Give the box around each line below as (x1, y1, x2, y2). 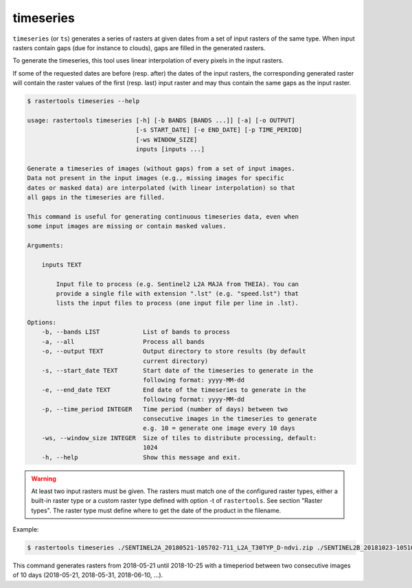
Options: (27, 318, 57, 327)
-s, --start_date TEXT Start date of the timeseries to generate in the (41, 367, 314, 375)
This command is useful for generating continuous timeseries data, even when (27, 213, 299, 220)
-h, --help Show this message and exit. (41, 453, 241, 461)
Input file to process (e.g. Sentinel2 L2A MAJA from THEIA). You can (56, 280, 299, 288)
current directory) (143, 357, 209, 364)
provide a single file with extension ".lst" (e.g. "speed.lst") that (56, 290, 299, 297)
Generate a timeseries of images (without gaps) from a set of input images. (27, 164, 295, 172)
